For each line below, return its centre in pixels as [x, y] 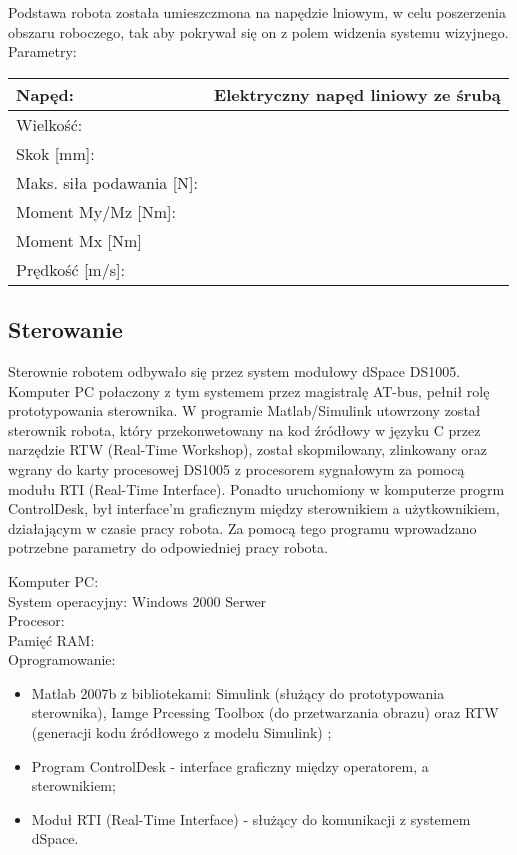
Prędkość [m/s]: [70, 269]
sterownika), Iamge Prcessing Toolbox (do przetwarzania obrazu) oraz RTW [265, 712]
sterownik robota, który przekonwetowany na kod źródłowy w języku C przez [244, 429]
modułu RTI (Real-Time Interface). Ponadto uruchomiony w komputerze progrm [256, 488]
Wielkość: [49, 124]
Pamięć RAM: [51, 639]
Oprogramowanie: [62, 659]
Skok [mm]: [55, 153]
